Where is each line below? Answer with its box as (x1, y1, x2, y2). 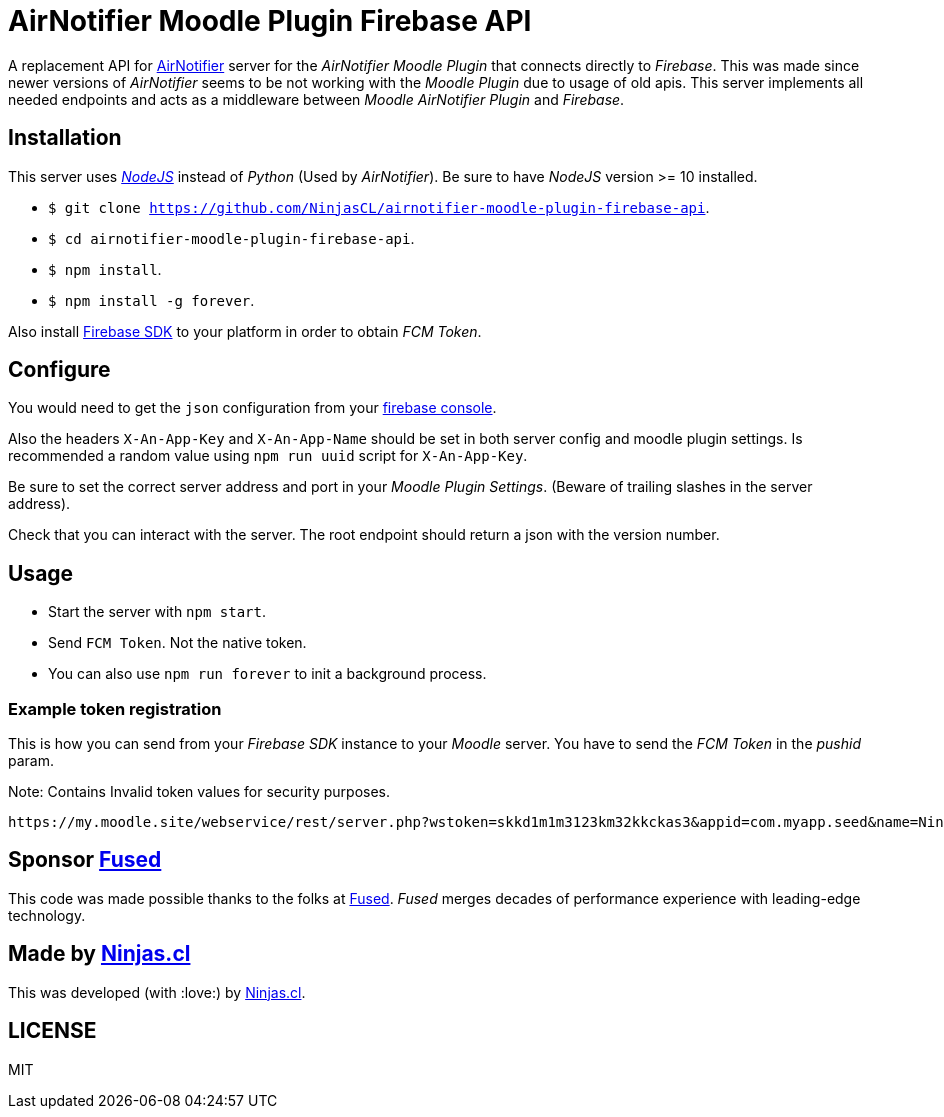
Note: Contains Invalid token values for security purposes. (8, 783, 391, 801)
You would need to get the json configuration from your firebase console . (8, 399, 497, 417)
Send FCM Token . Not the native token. (48, 634, 307, 652)
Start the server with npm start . (48, 603, 267, 621)
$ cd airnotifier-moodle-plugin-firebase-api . (48, 229, 415, 247)
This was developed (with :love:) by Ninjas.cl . (8, 983, 306, 1001)
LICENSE (8, 1018, 97, 1044)
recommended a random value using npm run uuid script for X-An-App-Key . (8, 447, 528, 465)
